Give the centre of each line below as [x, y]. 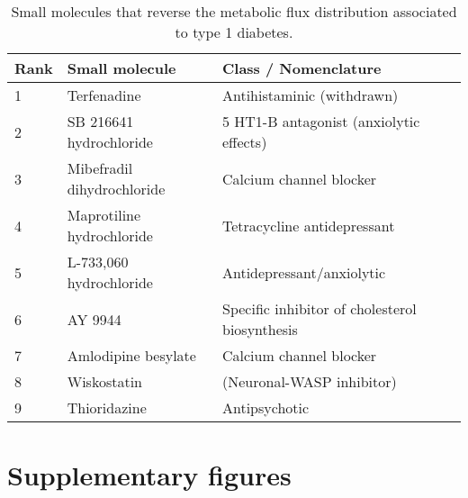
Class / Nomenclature [301, 68]
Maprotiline [104, 215]
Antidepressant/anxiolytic [304, 272]
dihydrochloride [116, 189]
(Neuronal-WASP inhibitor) [309, 381]
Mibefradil [100, 168]
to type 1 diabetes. [234, 32]
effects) [244, 142]
